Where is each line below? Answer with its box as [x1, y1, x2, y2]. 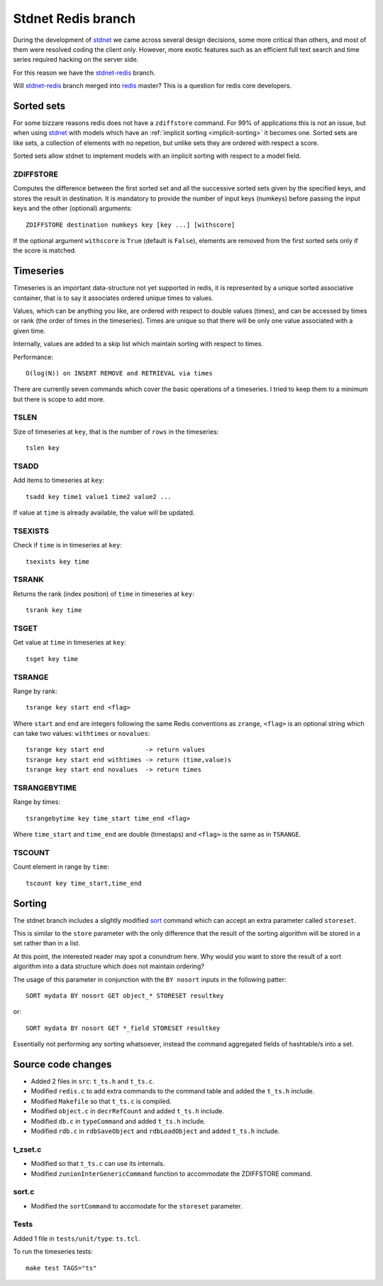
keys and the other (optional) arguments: [13, 204, 133, 213]
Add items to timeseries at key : [13, 476, 105, 485]
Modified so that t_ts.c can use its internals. [30, 1159, 165, 1168]
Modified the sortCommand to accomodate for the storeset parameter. [30, 1201, 243, 1210]
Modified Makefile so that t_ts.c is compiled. [30, 1097, 172, 1105]
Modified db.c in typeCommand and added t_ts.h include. [30, 1117, 206, 1125]
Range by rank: [13, 687, 57, 695]
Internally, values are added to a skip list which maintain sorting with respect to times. [13, 340, 264, 348]
